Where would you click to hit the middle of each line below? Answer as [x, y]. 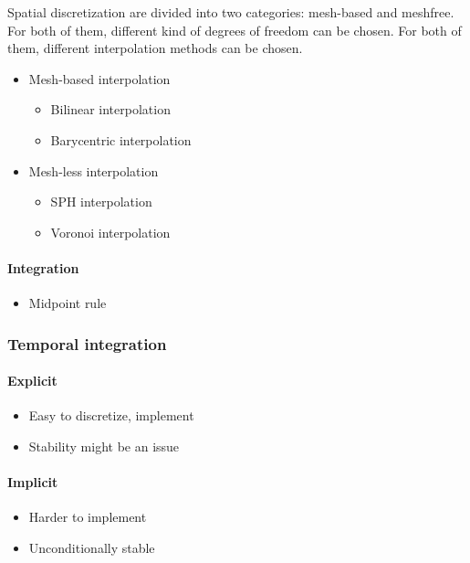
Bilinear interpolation [110, 109]
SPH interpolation [101, 202]
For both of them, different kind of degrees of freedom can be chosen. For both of [235, 30]
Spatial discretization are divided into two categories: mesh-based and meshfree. [231, 12]
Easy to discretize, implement [111, 415]
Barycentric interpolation [121, 139]
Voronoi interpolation [110, 232]
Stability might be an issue [104, 446]
